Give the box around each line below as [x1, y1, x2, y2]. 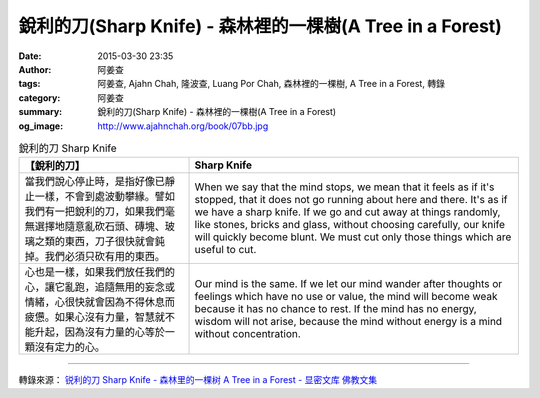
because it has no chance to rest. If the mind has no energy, [194, 302, 477, 316]
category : [18, 91, 61, 104]
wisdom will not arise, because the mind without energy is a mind [194, 315, 503, 329]
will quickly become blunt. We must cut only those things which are [194, 230, 512, 244]
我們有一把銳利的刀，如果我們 [24, 205, 165, 219]
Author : [18, 63, 52, 75]
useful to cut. [194, 243, 257, 257]
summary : [18, 106, 63, 118]
